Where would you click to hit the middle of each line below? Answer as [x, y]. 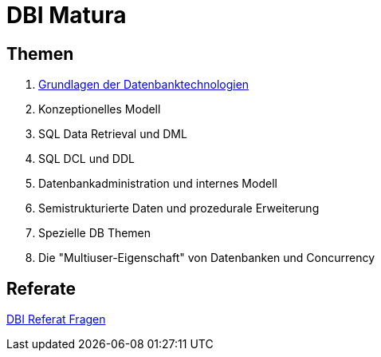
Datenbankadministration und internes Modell [158, 184]
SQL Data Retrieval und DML [113, 134]
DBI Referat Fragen [56, 319]
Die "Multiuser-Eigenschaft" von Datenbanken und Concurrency [207, 258]
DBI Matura [67, 15]
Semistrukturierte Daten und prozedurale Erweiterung [179, 208]
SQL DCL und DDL [86, 159]
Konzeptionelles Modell [100, 109]
